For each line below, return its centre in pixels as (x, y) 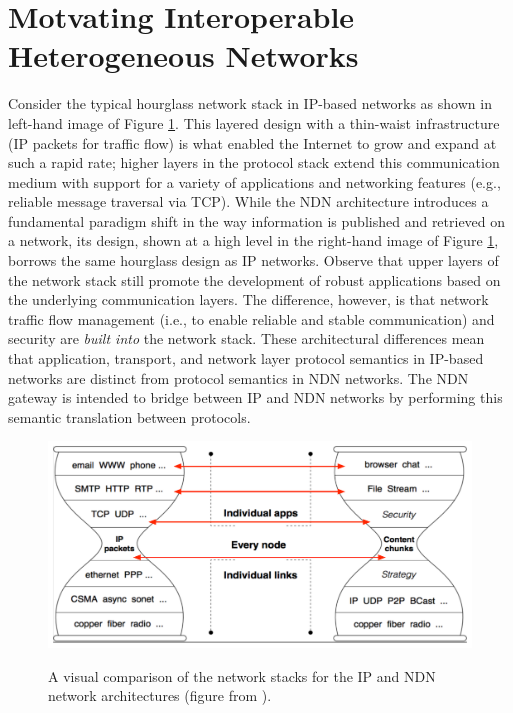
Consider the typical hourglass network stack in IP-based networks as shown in (250, 103)
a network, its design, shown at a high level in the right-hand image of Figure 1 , (253, 240)
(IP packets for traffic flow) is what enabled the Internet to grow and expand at (252, 142)
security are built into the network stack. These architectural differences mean (246, 338)
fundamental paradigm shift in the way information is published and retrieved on (257, 220)
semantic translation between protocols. (129, 416)
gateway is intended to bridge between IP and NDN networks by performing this (255, 397)
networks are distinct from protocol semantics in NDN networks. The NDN (238, 377)
